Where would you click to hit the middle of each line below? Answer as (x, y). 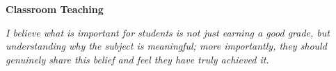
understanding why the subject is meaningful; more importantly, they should (166, 46)
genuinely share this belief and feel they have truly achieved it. (137, 59)
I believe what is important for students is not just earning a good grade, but (168, 32)
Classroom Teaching (55, 9)
